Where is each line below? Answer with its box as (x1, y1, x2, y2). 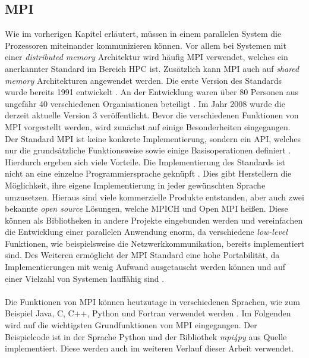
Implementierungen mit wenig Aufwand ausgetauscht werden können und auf (5, 260, 285, 273)
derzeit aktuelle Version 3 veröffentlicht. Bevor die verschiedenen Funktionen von (5, 109, 299, 121)
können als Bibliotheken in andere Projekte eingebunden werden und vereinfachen (5, 213, 303, 226)
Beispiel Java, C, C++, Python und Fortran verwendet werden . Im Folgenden (5, 307, 291, 319)
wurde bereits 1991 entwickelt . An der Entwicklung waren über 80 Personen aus (5, 86, 298, 98)
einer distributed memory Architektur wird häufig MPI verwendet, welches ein (5, 51, 288, 63)
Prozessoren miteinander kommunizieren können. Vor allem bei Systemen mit (5, 39, 286, 51)
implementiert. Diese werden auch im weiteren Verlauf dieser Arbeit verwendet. (5, 342, 294, 354)
